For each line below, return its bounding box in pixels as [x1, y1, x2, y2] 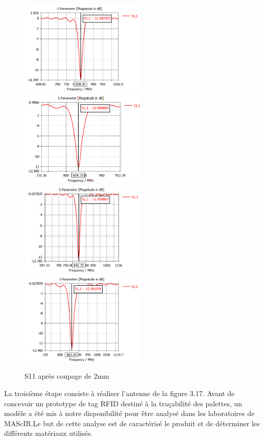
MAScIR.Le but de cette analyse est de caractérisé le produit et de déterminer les [4, 418, 260, 428]
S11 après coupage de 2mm [25, 371, 109, 381]
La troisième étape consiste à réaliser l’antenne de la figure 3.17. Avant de [4, 387, 235, 398]
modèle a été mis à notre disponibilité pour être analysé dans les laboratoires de [4, 408, 255, 419]
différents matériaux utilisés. [4, 428, 93, 438]
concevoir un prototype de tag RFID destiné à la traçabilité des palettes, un [4, 398, 243, 408]
